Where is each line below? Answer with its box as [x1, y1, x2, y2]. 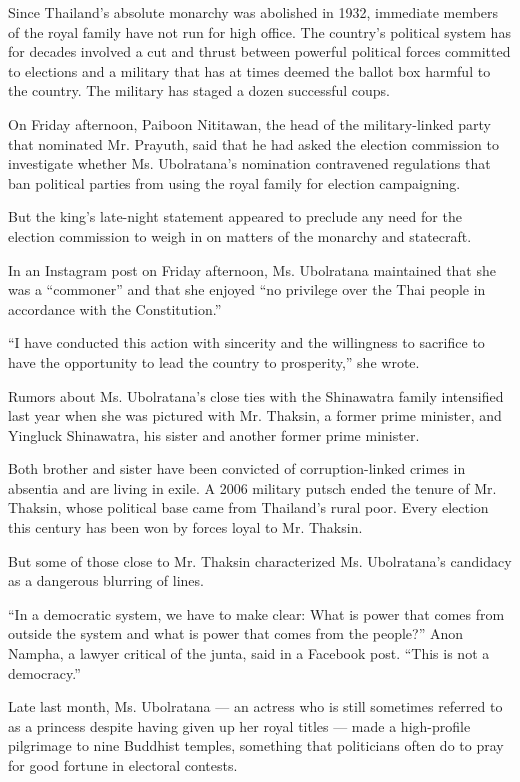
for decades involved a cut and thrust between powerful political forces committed [8, 41, 511, 62]
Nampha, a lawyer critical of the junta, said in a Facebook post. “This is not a [8, 643, 490, 664]
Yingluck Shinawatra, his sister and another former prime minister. [8, 424, 420, 445]
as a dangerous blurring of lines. [8, 570, 204, 591]
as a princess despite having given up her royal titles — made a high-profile [8, 715, 471, 736]
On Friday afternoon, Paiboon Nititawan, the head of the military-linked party [8, 113, 491, 134]
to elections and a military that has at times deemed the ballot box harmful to [8, 60, 491, 81]
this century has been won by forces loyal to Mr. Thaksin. [8, 517, 363, 538]
